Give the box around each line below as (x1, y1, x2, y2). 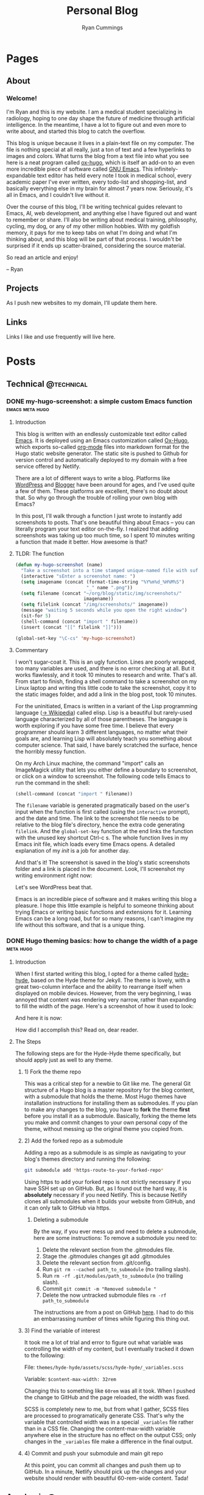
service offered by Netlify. (15, 463, 81, 470)
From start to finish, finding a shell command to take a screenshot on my (15, 678, 197, 685)
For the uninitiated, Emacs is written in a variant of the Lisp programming (15, 702, 198, 709)
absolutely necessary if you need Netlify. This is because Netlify (24, 1191, 188, 1199)
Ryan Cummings (82, 24, 123, 31)
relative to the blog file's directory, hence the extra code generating (15, 821, 185, 828)
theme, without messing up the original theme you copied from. (24, 1125, 184, 1132)
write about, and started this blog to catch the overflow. (6, 127, 146, 135)
